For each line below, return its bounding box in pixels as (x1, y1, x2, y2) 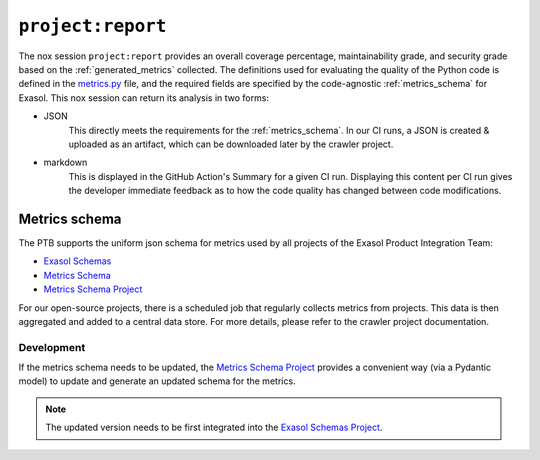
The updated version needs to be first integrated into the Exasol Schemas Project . (45, 421, 383, 434)
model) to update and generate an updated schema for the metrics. (18, 375, 296, 387)
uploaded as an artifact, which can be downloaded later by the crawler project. (68, 138, 394, 150)
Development (18, 340, 86, 354)
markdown (43, 156, 88, 169)
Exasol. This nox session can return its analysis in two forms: (18, 91, 270, 104)
